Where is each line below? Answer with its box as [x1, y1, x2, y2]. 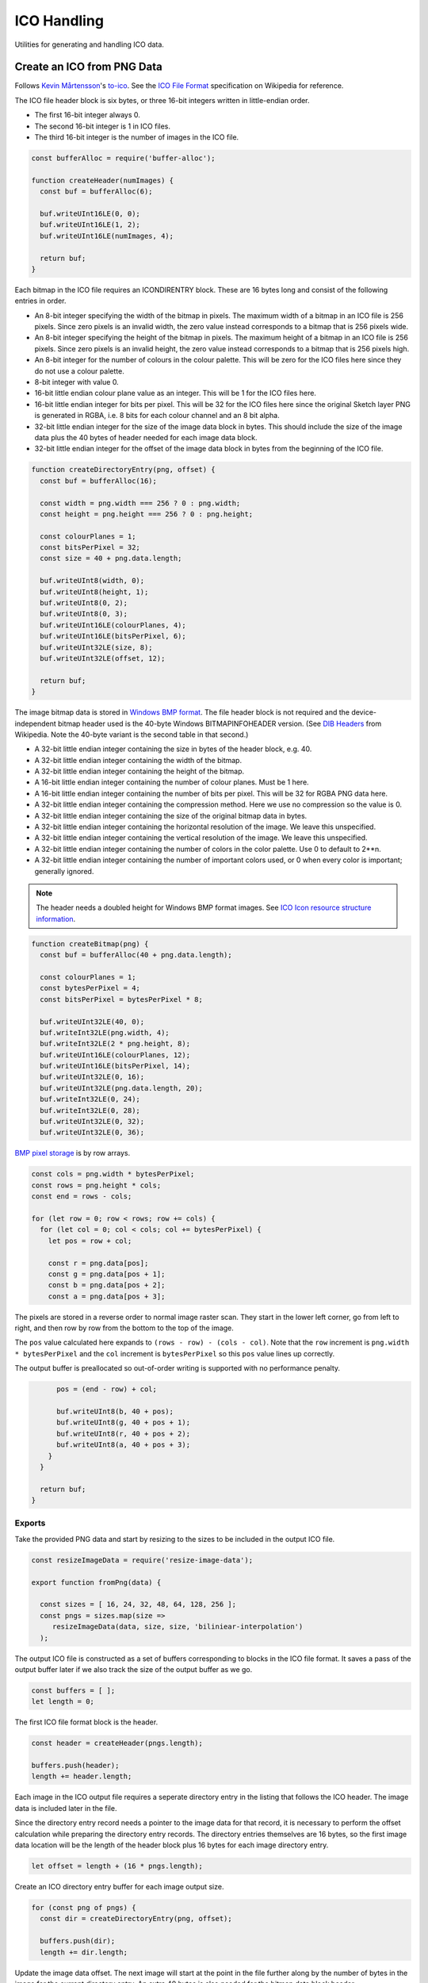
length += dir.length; [40, 1947, 128, 1957]
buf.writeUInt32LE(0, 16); [40, 1072, 145, 1082]
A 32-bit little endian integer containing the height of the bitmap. [34, 766, 245, 777]
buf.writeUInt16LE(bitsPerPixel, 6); [40, 631, 186, 641]
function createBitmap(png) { [31, 939, 149, 948]
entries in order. [14, 296, 67, 305]
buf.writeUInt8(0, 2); [40, 599, 128, 608]
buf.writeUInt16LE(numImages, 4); [40, 231, 174, 240]
